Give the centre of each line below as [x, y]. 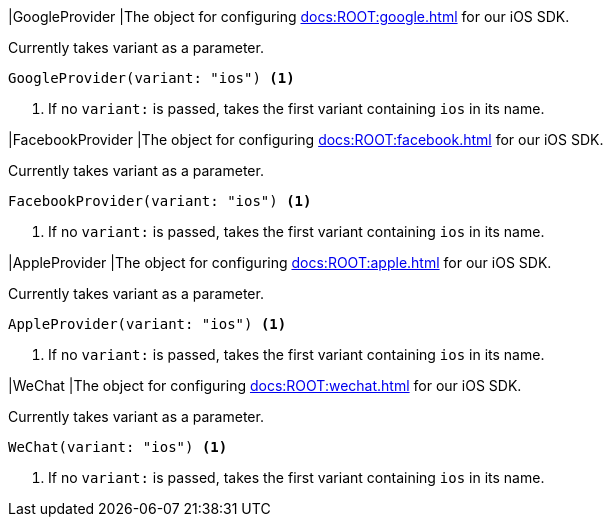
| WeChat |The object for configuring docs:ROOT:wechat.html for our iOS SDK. [265, 385]
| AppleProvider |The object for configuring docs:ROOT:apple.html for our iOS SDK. [280, 262]
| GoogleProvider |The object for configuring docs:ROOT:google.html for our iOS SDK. [289, 16]
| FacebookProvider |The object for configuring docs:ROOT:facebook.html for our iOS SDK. [306, 139]
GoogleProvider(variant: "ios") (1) [151, 78]
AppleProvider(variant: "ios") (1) [147, 324]
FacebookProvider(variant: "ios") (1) [160, 201]
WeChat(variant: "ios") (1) [118, 447]
